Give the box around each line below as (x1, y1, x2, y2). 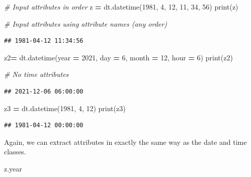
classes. (4, 146, 26, 157)
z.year (4, 163, 22, 173)
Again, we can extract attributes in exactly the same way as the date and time (4, 136, 247, 147)
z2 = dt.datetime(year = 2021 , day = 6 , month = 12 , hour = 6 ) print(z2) (4, 52, 233, 62)
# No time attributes (4, 69, 69, 79)
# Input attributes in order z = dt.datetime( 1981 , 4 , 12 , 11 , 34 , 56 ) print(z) (4, 2, 238, 12)
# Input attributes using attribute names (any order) (4, 18, 167, 29)
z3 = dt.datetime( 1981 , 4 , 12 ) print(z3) (4, 103, 126, 113)
